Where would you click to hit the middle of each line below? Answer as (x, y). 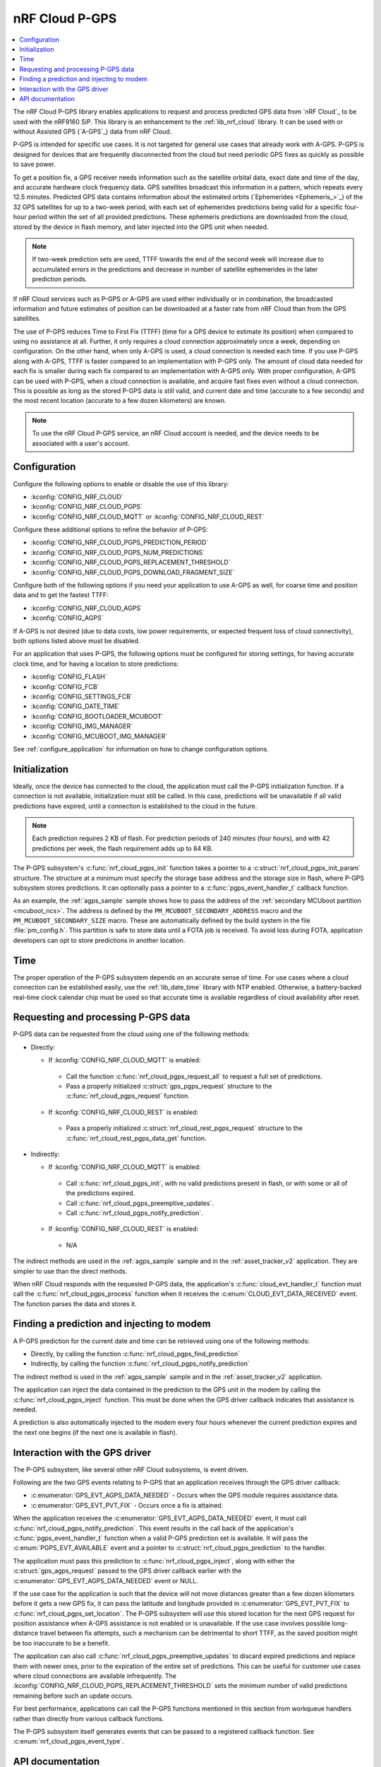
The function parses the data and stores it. (75, 1303)
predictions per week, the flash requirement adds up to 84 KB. (122, 848)
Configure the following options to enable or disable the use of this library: (121, 483)
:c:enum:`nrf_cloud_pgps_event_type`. (68, 1742)
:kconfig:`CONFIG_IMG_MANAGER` (82, 726)
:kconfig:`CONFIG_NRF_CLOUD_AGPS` (86, 608)
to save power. (35, 164)
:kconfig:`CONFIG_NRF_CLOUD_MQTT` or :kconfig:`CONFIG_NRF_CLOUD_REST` (147, 517)
